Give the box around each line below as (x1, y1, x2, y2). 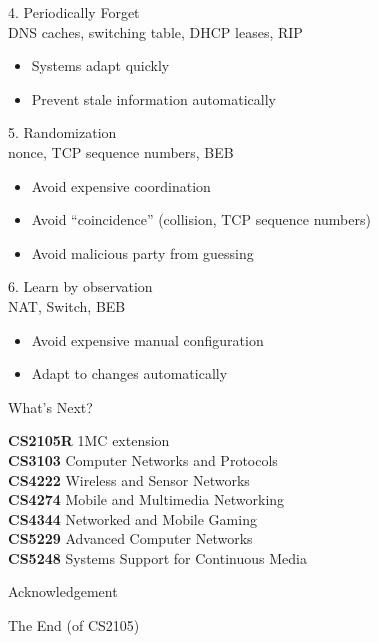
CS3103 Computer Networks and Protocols (8, 449, 278, 470)
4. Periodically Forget (8, 2, 140, 22)
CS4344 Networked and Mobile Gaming (8, 508, 257, 529)
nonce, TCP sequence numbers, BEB (8, 141, 234, 162)
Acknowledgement (8, 581, 118, 602)
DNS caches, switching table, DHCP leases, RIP (8, 21, 303, 42)
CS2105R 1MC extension (8, 430, 170, 451)
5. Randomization (8, 122, 117, 143)
